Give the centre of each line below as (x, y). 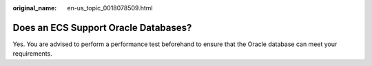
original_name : (35, 8)
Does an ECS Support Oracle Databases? (102, 27)
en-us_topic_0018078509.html (110, 8)
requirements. (33, 54)
